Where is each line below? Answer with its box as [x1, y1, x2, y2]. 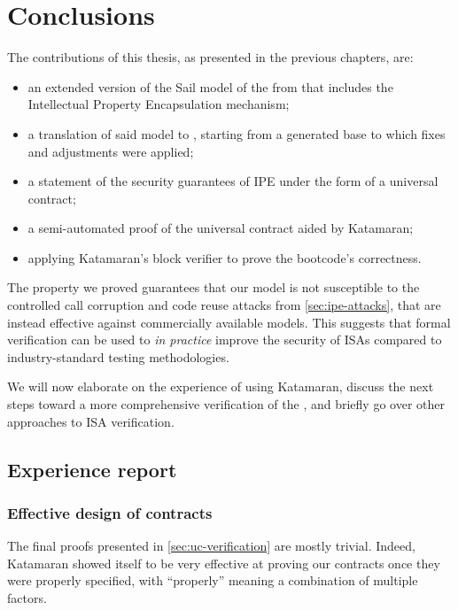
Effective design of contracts [7, 501, 213, 523]
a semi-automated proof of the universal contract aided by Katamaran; [27, 219, 414, 237]
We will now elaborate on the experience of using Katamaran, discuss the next [7, 377, 434, 396]
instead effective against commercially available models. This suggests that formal [7, 313, 451, 331]
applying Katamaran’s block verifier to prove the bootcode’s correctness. [27, 248, 422, 266]
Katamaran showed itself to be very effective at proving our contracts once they [7, 553, 440, 572]
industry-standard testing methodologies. [7, 347, 229, 366]
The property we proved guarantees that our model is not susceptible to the [7, 278, 420, 297]
